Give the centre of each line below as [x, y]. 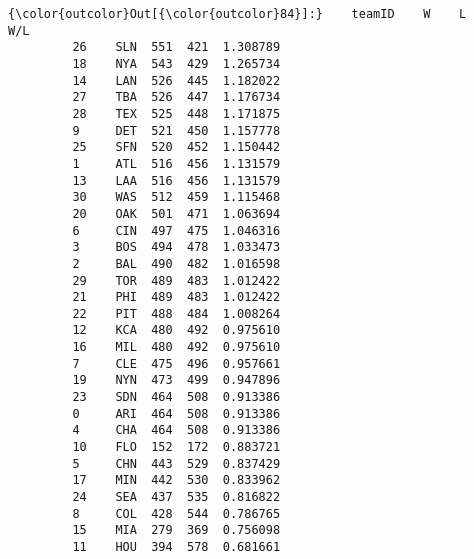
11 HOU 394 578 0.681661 [176, 547]
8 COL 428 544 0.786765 [176, 513]
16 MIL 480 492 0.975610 [176, 347]
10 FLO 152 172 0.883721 [176, 447]
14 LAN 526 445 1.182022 [176, 80]
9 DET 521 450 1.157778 [176, 130]
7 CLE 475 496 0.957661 [176, 363]
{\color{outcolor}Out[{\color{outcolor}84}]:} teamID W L [237, 14]
